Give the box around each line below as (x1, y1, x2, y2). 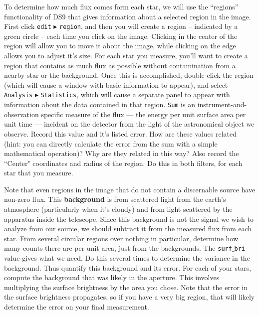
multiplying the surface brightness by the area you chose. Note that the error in (4, 282, 248, 292)
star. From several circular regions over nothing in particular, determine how (4, 233, 239, 243)
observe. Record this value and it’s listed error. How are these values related (4, 128, 237, 139)
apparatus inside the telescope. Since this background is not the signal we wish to (4, 213, 254, 224)
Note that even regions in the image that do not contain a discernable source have (4, 184, 256, 194)
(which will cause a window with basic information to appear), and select (4, 79, 228, 90)
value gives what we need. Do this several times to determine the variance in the (4, 253, 250, 263)
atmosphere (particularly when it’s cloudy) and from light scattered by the (4, 204, 233, 214)
